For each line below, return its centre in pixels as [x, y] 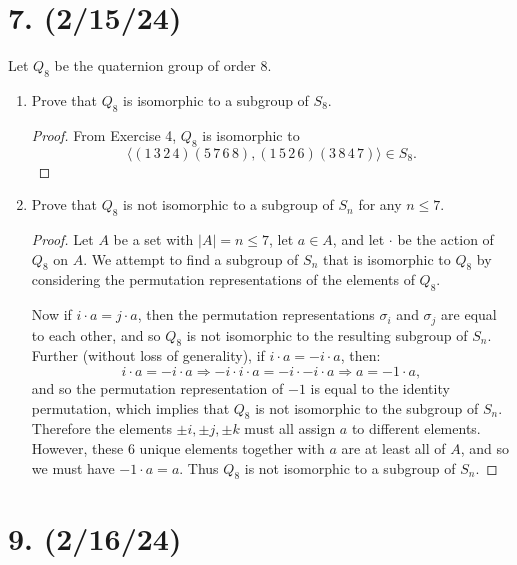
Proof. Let [62, 238]
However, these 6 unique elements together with [178, 447]
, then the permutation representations [256, 314]
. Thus [199, 467]
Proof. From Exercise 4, [104, 134]
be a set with [153, 238]
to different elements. [416, 428]
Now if [51, 314]
